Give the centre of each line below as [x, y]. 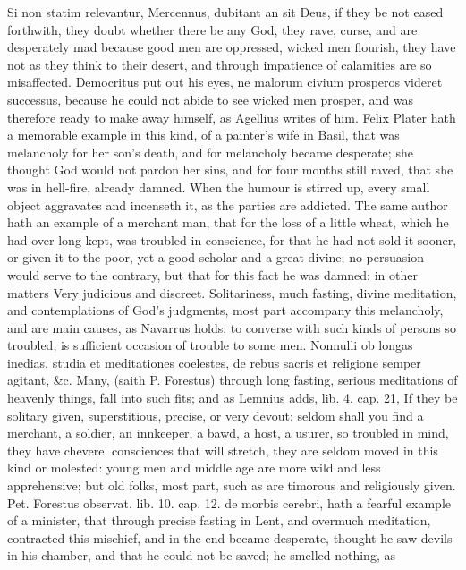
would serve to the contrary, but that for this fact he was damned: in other [212, 274]
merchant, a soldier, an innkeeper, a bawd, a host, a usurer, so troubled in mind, [228, 433]
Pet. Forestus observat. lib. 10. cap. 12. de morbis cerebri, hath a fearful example [229, 502]
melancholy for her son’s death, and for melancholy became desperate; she [210, 152]
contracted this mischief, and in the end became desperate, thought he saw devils [230, 537]
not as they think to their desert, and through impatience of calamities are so [220, 64]
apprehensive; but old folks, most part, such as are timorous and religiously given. [232, 485]
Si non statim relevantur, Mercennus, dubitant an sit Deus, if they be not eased [225, 12]
